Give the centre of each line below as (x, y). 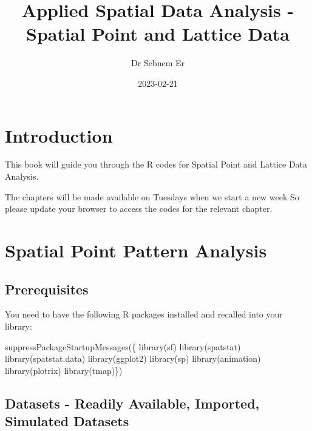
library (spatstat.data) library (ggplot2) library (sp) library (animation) (133, 358)
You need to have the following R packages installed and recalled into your (144, 314)
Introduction (59, 135)
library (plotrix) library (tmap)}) (64, 370)
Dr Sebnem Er (158, 63)
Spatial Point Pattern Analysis (136, 250)
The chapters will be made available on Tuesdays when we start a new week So (152, 196)
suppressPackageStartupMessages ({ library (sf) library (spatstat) (123, 346)
